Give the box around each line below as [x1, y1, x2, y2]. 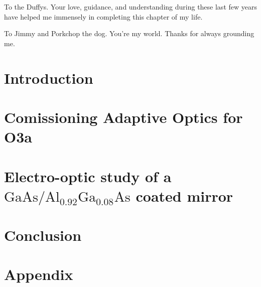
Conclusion [4, 225, 82, 245]
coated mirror [136, 185, 233, 206]
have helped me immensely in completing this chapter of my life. [4, 11, 203, 22]
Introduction [4, 67, 93, 88]
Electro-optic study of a [4, 166, 172, 186]
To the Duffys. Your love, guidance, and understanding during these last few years [4, 2, 257, 12]
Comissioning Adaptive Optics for [4, 106, 243, 127]
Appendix [4, 264, 73, 284]
